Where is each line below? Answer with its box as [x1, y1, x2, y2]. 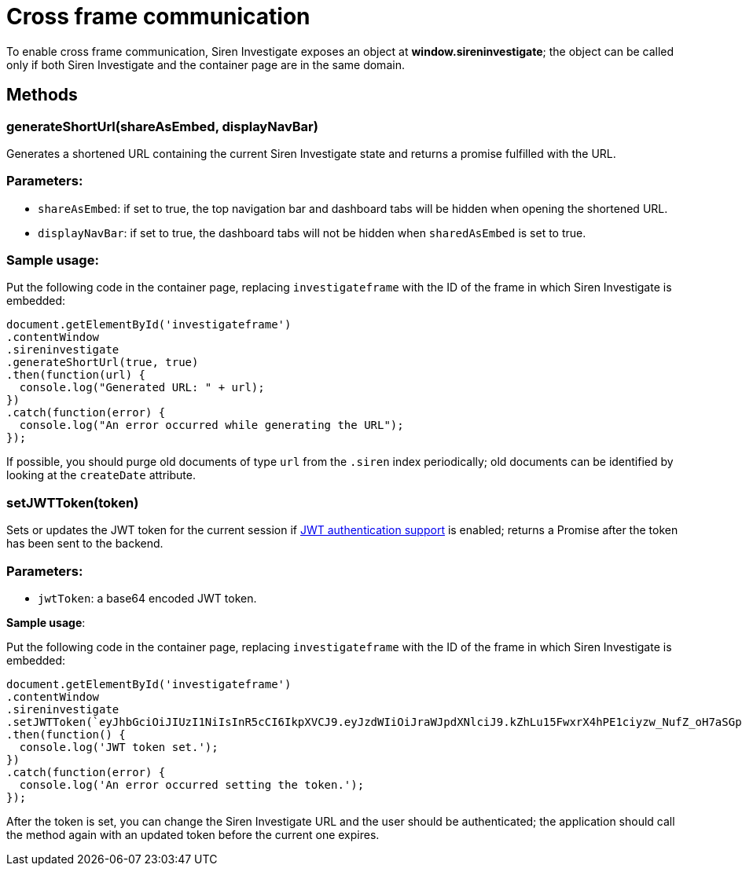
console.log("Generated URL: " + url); [19, 381, 265, 394]
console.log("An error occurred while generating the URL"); [19, 419, 404, 432]
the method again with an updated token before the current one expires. [6, 827, 380, 841]
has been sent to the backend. [6, 537, 163, 551]
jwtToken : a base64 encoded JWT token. [38, 591, 257, 605]
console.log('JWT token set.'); [19, 740, 219, 753]
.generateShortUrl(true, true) [6, 356, 199, 369]
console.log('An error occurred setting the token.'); [19, 778, 365, 791]
